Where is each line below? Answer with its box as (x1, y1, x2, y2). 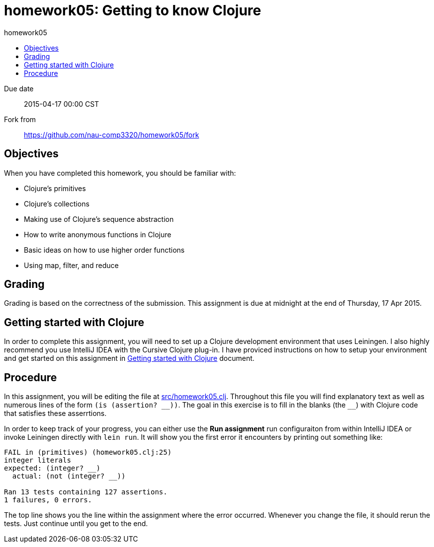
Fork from (4, 115, 36, 124)
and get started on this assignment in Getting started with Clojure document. (4, 354, 255, 363)
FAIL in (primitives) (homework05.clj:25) (4, 448, 172, 457)
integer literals (4, 456, 71, 465)
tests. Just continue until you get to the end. (4, 519, 148, 528)
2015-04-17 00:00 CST (24, 99, 99, 108)
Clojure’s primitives (24, 184, 86, 193)
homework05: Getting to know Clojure (4, 2, 261, 19)
